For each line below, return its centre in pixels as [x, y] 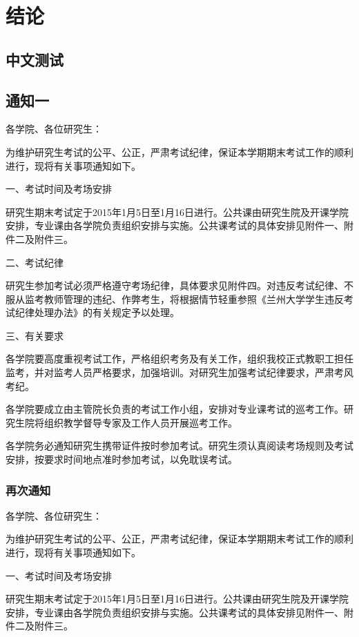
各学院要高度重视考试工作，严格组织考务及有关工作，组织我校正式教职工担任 [179, 359]
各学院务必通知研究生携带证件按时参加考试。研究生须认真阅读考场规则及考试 [179, 445]
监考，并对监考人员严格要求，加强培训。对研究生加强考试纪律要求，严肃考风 [179, 372]
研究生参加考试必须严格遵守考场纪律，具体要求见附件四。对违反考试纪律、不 [179, 285]
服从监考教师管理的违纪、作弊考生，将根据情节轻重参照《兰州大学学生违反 [175, 298]
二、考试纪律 [35, 262]
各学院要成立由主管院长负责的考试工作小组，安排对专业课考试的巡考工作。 [175, 409]
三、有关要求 [35, 335]
